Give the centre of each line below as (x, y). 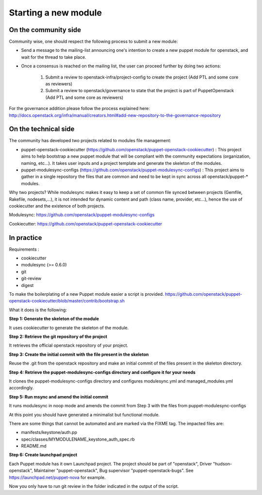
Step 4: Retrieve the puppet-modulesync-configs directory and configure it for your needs (102, 372)
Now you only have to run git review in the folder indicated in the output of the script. (94, 486)
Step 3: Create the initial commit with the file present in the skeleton (79, 354)
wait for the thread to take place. (54, 57)
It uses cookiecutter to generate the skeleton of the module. (69, 328)
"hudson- (222, 463)
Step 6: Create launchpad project (43, 455)
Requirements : (24, 249)
